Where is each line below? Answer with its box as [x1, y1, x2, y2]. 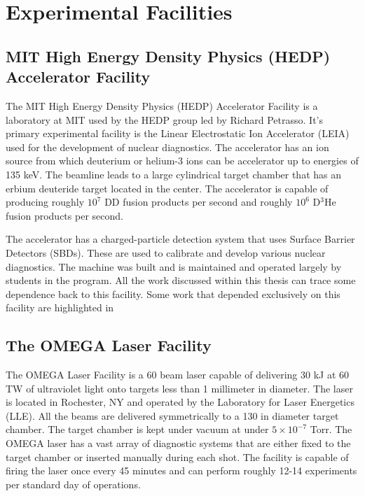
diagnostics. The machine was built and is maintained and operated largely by [6, 259, 342, 274]
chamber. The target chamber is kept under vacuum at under [6, 422, 269, 437]
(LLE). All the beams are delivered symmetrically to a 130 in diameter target [6, 408, 339, 423]
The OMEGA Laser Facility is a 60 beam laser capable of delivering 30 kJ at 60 [6, 367, 350, 382]
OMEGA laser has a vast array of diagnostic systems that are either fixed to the [6, 436, 351, 451]
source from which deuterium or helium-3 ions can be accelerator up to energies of [6, 153, 359, 168]
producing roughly [6, 194, 85, 209]
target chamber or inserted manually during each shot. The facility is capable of [6, 449, 349, 464]
